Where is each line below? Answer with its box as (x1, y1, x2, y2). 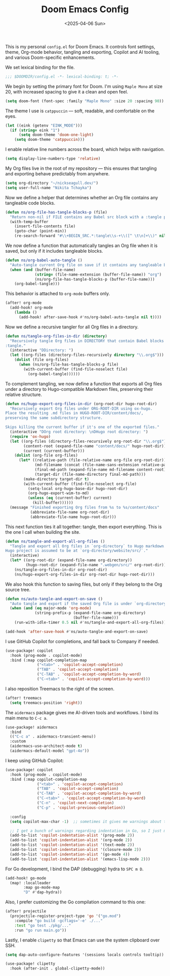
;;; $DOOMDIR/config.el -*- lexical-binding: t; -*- (5, 74, 119, 79)
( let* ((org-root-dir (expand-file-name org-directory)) (10, 558, 133, 563)
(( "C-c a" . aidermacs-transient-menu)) (10, 734, 96, 739)
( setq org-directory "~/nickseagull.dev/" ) (5, 180, 99, 186)
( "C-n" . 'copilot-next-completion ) (37, 801, 114, 806)
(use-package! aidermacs (5, 724, 58, 730)
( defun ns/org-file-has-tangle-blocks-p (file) (5, 209, 108, 215)
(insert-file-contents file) (14, 224, 76, 229)
